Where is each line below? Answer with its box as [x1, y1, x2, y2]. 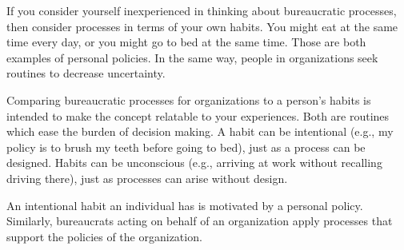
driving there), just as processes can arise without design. [6, 169, 288, 186]
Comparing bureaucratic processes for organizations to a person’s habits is [6, 91, 371, 108]
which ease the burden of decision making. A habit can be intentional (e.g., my [6, 123, 394, 140]
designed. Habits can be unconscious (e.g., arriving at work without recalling [6, 154, 382, 171]
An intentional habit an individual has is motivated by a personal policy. [6, 196, 363, 213]
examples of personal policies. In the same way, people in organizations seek [6, 49, 378, 65]
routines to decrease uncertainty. [6, 65, 166, 81]
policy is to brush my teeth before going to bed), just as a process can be [6, 138, 366, 155]
